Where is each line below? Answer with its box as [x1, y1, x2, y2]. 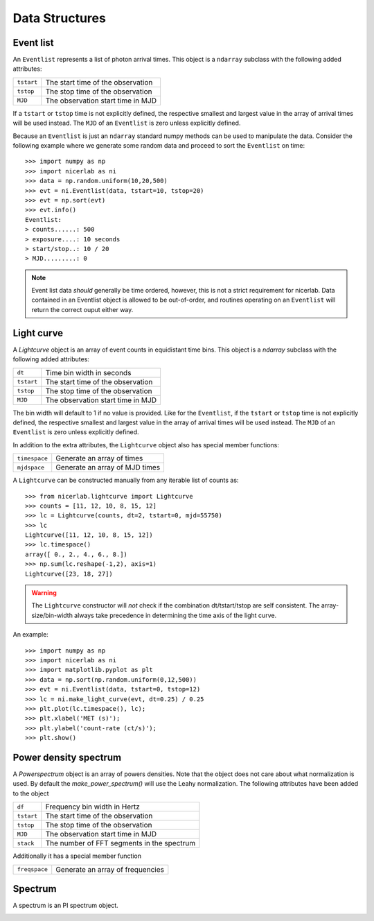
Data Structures [12, 10, 107, 26]
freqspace [17, 866, 48, 873]
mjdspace [17, 463, 45, 471]
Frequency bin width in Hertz [45, 802, 140, 811]
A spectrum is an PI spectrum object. [12, 902, 119, 910]
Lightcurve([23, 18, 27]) [25, 569, 114, 578]
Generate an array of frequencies [55, 864, 164, 874]
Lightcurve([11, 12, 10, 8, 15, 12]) [25, 531, 154, 539]
